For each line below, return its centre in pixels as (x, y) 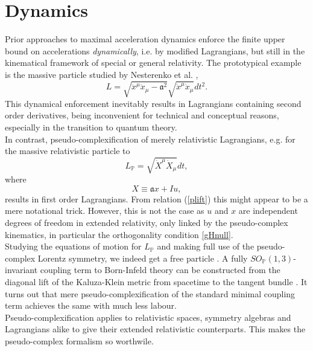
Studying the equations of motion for (73, 246)
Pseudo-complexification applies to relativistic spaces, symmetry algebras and (148, 317)
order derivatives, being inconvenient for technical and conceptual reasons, (142, 115)
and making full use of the (206, 246)
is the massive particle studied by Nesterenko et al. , (102, 74)
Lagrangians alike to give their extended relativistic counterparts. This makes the (155, 329)
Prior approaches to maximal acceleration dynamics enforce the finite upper (145, 39)
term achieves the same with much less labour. (91, 305)
